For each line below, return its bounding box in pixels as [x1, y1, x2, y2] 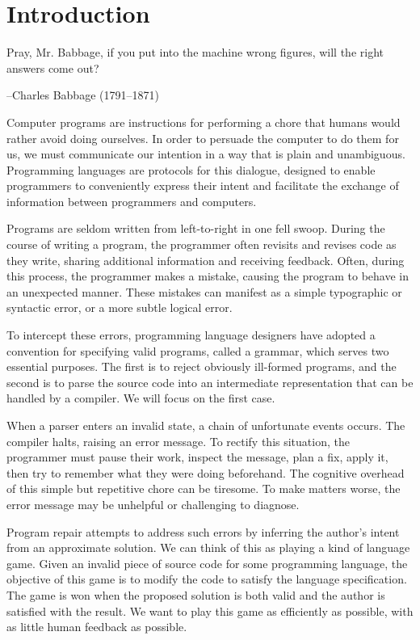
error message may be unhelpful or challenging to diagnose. [6, 495, 300, 512]
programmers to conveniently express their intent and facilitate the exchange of [6, 177, 399, 194]
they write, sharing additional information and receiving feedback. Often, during [6, 251, 405, 268]
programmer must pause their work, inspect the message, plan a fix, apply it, [6, 448, 388, 465]
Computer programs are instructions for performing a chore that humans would [6, 113, 401, 130]
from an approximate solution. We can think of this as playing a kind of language [6, 539, 410, 556]
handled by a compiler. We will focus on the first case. [6, 389, 275, 406]
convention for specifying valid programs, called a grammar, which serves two [6, 342, 389, 359]
